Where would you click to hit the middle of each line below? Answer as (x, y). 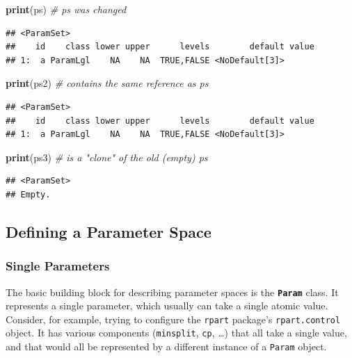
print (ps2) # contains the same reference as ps (107, 83)
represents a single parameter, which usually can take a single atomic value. (167, 306)
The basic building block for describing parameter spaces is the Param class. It (172, 292)
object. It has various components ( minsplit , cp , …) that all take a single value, (176, 333)
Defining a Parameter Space (109, 231)
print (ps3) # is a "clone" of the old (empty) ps (107, 157)
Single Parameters (58, 266)
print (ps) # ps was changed (66, 9)
